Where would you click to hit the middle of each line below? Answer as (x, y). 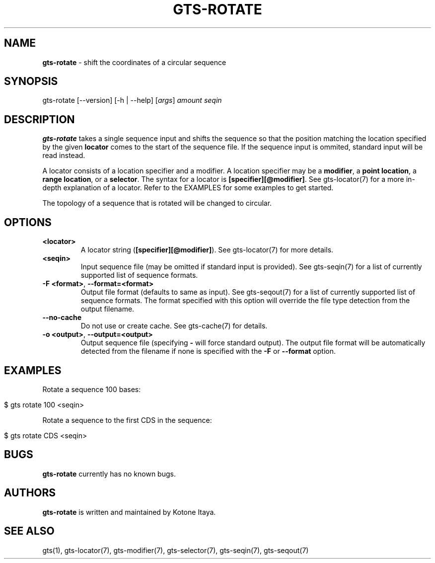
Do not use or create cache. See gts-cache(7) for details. (174, 326)
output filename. (108, 309)
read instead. (64, 156)
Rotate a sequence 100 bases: (92, 389)
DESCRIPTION (39, 119)
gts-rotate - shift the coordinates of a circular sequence (134, 62)
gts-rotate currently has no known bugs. (109, 474)
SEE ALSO (29, 531)
